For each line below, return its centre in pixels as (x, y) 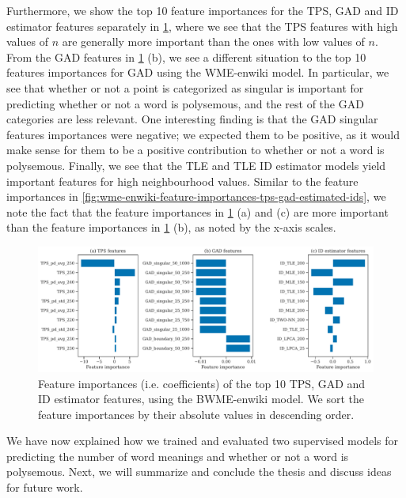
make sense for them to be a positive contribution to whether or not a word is (195, 150)
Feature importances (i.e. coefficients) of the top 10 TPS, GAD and (202, 383)
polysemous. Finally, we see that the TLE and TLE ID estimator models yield (196, 165)
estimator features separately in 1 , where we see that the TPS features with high (202, 26)
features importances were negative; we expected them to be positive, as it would (203, 134)
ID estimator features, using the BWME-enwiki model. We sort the (201, 399)
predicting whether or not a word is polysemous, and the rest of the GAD (185, 103)
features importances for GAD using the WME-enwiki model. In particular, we (198, 72)
